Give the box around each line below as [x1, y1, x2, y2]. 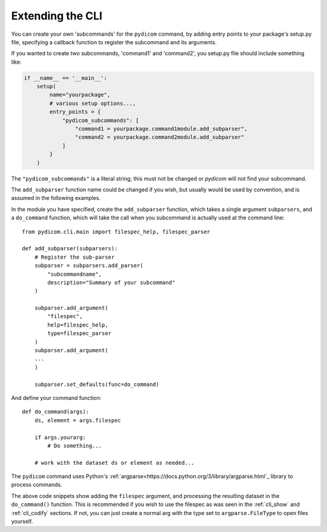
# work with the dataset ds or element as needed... [34, 459, 195, 466]
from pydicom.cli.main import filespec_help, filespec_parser [22, 228, 211, 235]
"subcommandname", [47, 270, 102, 278]
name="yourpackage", [49, 91, 111, 98]
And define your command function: [11, 394, 102, 401]
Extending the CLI [11, 9, 103, 22]
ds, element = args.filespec [34, 417, 121, 424]
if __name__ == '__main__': [24, 75, 107, 81]
